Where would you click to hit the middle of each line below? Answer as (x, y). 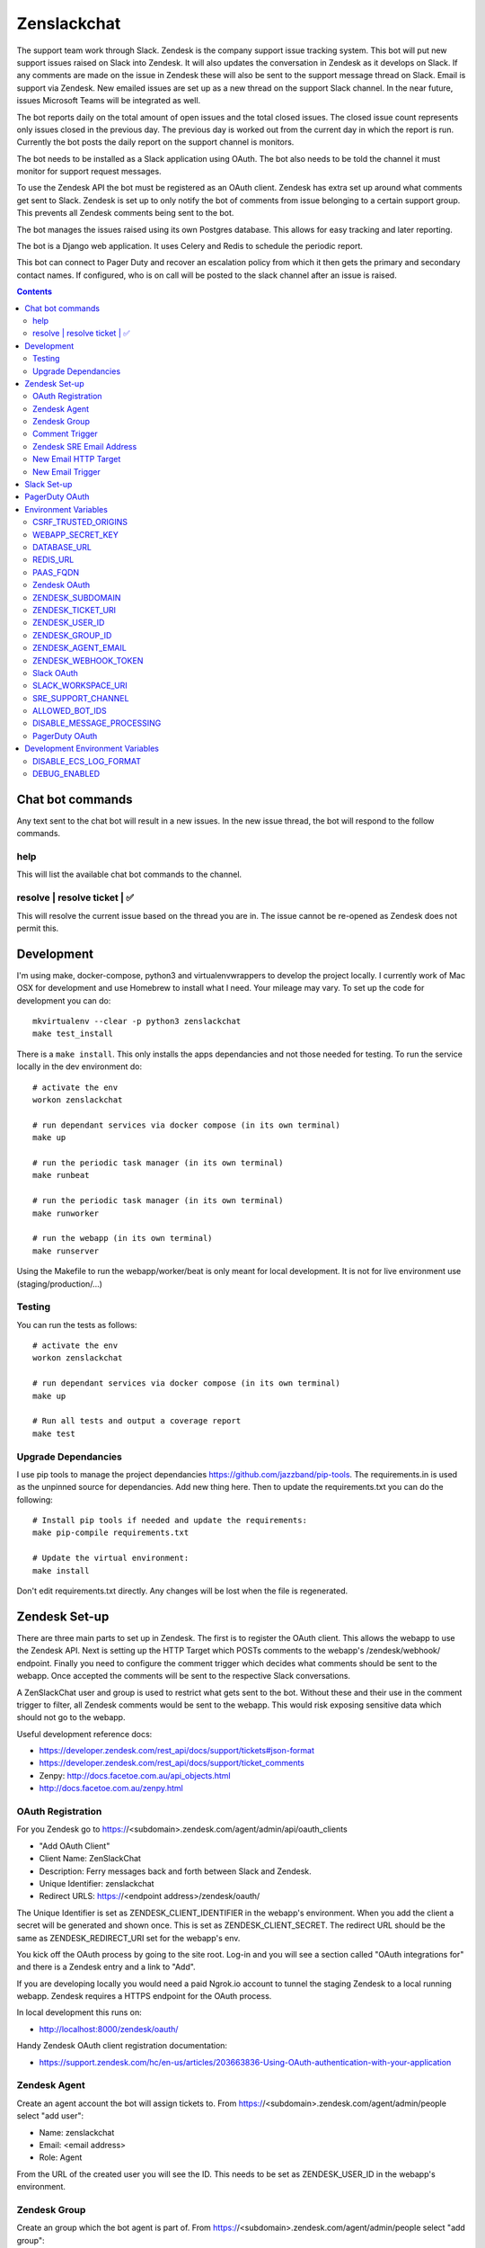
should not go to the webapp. (71, 1717)
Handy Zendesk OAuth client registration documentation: (122, 2046)
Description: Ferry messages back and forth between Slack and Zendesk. (175, 1871)
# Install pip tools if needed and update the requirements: (170, 1521)
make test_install (73, 1034)
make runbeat (61, 1175)
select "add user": (50, 2116)
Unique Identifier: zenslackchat (97, 1883)
